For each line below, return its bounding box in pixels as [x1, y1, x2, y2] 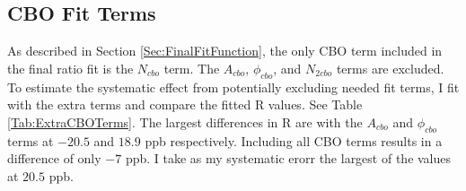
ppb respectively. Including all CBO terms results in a [145, 131, 443, 150]
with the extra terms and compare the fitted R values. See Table [7, 95, 363, 114]
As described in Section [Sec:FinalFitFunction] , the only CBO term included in [7, 41, 443, 60]
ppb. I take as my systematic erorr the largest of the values [125, 149, 452, 168]
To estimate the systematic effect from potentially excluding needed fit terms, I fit [7, 77, 460, 96]
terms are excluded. [336, 58, 444, 77]
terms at [7, 131, 54, 150]
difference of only [7, 149, 101, 168]
